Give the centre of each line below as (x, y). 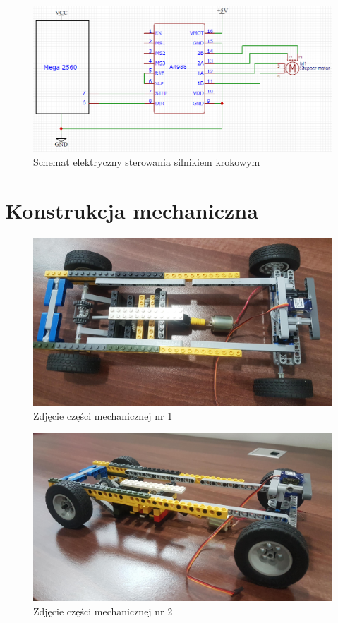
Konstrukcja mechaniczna (132, 210)
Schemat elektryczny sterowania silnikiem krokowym (147, 162)
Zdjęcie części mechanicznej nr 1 (103, 415)
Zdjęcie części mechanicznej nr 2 (103, 611)
